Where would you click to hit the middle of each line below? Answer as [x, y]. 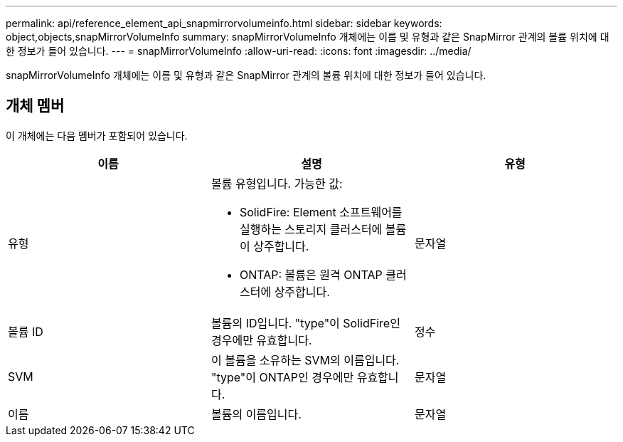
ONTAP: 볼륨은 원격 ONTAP [311, 274]
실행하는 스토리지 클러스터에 [311, 229]
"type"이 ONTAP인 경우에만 [282, 377]
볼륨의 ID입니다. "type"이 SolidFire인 [305, 323]
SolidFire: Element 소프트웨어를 [321, 212]
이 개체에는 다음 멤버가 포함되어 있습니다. [97, 135]
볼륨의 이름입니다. [256, 414]
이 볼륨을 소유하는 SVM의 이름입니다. [305, 360]
